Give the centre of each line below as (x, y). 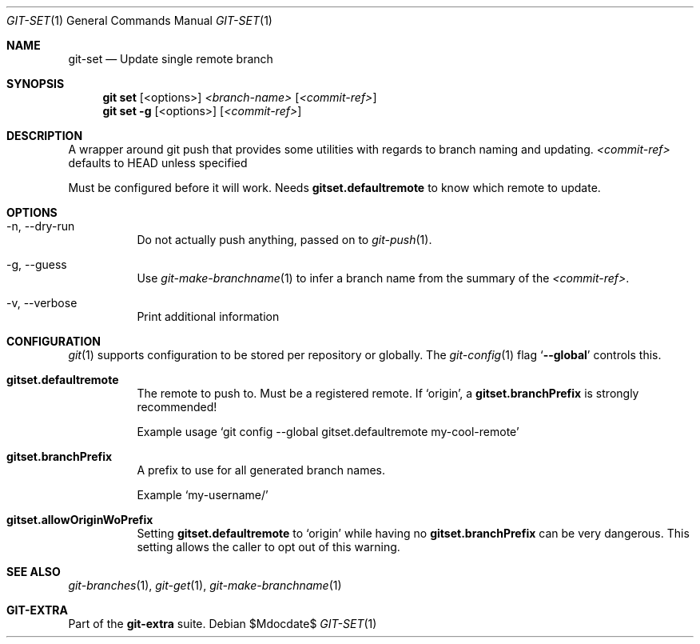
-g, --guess (37, 264)
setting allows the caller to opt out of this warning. (268, 547)
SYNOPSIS (36, 84)
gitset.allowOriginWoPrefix (80, 520)
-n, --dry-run (41, 226)
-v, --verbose (42, 303)
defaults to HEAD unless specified (158, 163)
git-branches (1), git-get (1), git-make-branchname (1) (205, 585)
